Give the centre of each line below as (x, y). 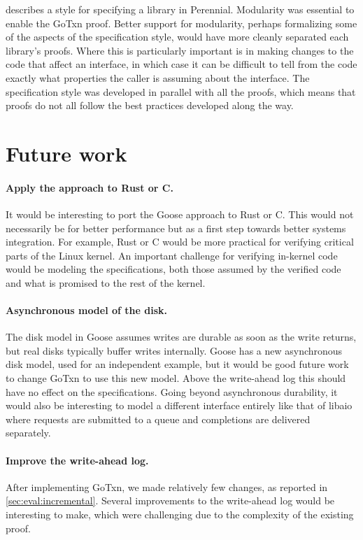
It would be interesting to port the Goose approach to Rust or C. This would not (180, 214)
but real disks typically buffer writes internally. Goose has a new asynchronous (174, 350)
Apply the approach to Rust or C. (90, 187)
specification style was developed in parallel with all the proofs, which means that (181, 91)
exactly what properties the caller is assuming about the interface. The (158, 77)
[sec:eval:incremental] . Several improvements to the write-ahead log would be (170, 500)
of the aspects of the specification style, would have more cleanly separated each (177, 37)
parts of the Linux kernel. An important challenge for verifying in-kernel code (172, 255)
